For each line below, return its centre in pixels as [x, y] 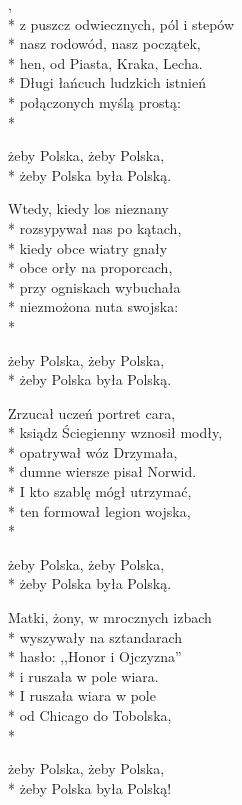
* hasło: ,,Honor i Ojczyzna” [95, 656]
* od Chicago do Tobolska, [90, 715]
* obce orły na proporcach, [90, 267]
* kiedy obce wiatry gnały [88, 247]
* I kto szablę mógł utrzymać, [100, 491]
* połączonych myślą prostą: [94, 101]
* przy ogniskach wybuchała [94, 286]
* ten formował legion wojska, [99, 510]
